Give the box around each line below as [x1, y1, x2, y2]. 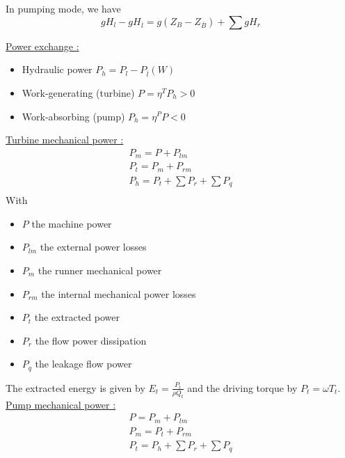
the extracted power [34, 310, 120, 324]
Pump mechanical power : [6, 397, 116, 411]
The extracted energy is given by [6, 380, 145, 395]
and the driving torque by [187, 380, 298, 395]
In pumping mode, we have [6, 1, 121, 15]
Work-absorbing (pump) [22, 109, 125, 123]
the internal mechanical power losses [41, 286, 196, 301]
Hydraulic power [22, 62, 93, 77]
